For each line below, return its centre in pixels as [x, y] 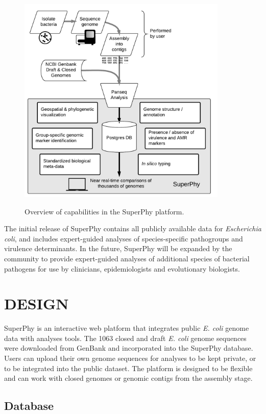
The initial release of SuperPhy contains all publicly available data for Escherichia [133, 228]
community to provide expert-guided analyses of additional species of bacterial [127, 258]
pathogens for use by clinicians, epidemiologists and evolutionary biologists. [122, 268]
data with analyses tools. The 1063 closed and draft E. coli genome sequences [125, 338]
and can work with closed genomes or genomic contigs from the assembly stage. [128, 378]
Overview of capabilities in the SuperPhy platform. [104, 211]
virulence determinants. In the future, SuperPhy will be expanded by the [118, 248]
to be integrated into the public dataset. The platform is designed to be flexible [128, 368]
